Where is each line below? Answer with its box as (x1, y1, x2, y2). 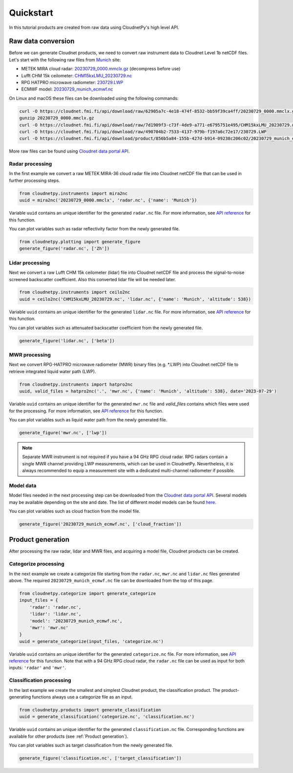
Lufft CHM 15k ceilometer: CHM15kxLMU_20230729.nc (21, 72, 132, 78)
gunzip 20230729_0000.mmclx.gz (19, 115, 95, 121)
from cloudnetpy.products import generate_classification (19, 707, 161, 712)
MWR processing (9, 351, 51, 358)
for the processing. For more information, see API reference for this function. (9, 408, 164, 414)
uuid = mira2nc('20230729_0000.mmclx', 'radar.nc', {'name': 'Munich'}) (19, 198, 197, 203)
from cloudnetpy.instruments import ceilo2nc (19, 289, 130, 295)
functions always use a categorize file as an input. (32, 694, 133, 700)
